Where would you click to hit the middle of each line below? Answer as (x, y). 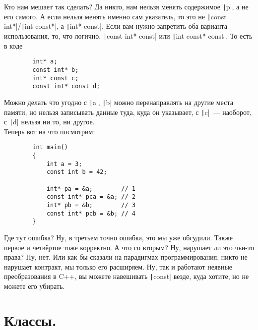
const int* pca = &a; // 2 (91, 197)
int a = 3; (64, 164)
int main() (50, 147)
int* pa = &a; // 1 (91, 189)
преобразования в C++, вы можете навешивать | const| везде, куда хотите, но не (127, 276)
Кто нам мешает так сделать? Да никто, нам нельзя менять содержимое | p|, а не (126, 6)
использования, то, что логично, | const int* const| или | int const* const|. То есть (128, 35)
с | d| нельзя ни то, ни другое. (49, 122)
